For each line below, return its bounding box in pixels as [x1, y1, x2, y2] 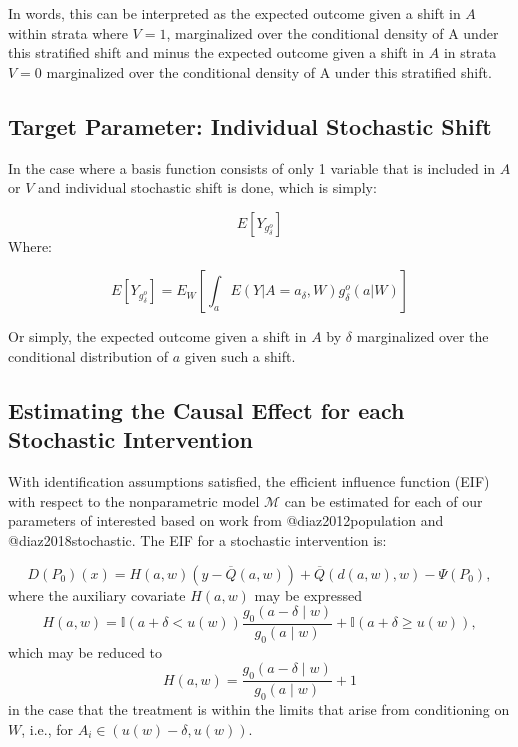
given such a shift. [184, 345, 296, 366]
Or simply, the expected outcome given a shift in [8, 326, 307, 347]
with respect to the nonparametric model [8, 490, 260, 511]
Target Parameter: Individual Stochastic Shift [8, 110, 492, 141]
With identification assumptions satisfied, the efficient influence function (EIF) [8, 471, 490, 492]
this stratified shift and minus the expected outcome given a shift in [8, 42, 425, 63]
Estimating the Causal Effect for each [8, 394, 405, 425]
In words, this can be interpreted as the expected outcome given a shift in [8, 3, 461, 23]
